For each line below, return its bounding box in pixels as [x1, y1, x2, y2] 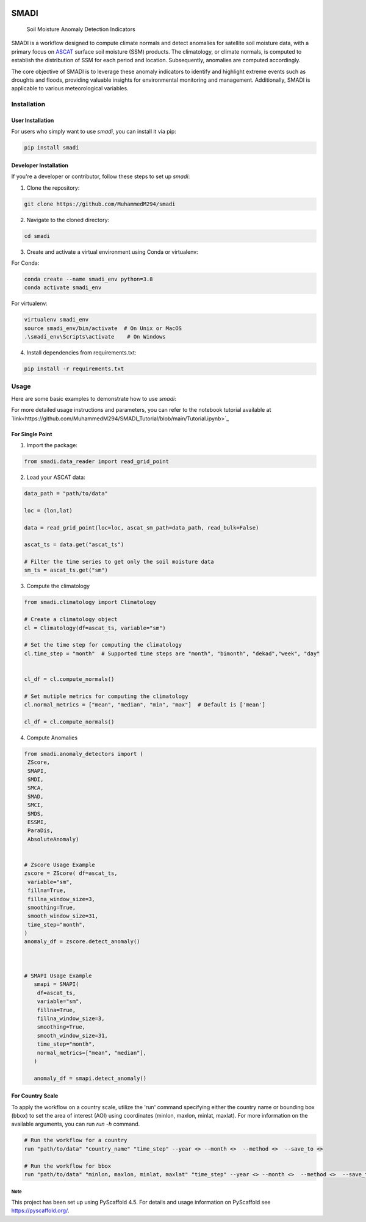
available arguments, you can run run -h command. [11, 1120, 140, 1128]
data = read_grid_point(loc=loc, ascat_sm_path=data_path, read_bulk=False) [24, 524, 259, 531]
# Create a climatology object [24, 616, 118, 623]
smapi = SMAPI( [34, 981, 79, 988]
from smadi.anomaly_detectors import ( [24, 750, 143, 757]
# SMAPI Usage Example [24, 972, 92, 979]
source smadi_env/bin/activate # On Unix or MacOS [24, 325, 182, 332]
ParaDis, [27, 827, 54, 834]
